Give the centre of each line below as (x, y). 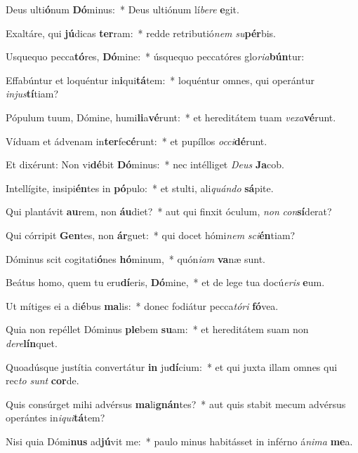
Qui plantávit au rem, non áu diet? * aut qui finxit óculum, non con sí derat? (169, 211)
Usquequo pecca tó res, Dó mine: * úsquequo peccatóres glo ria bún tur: (155, 56)
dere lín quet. (32, 343)
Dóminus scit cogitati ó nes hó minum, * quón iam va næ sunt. (135, 258)
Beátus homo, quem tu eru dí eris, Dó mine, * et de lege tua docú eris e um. (165, 282)
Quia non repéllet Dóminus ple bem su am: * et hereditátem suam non (157, 329)
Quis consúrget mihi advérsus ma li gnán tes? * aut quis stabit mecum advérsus (176, 404)
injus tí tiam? (32, 94)
